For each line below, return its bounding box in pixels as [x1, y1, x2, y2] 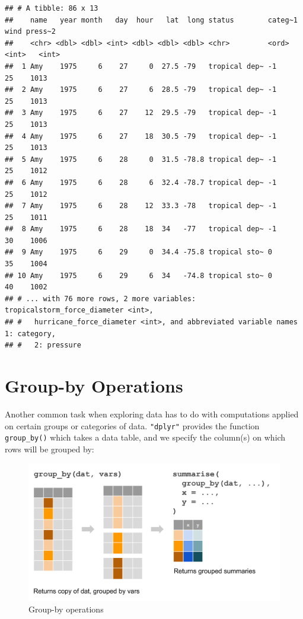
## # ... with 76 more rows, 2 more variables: [5, 294, 196, 303]
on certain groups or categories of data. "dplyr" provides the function [5, 419, 260, 432]
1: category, [5, 329, 56, 338]
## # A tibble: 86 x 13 [5, 4, 98, 12]
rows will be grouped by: [5, 442, 94, 455]
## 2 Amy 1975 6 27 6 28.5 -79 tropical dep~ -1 [5, 85, 277, 94]
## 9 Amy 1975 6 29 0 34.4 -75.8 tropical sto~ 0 [5, 248, 273, 257]
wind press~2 [5, 27, 56, 36]
